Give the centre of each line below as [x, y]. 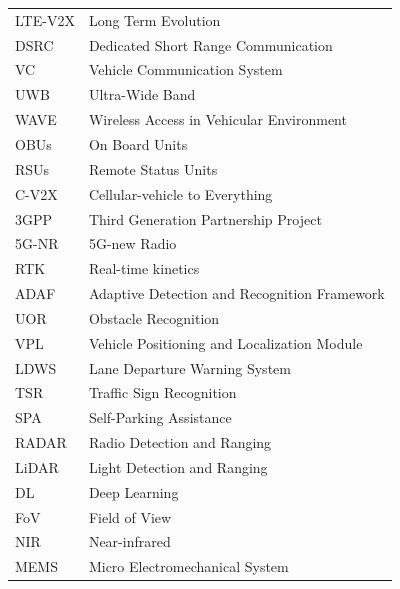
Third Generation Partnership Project [205, 218]
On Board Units [138, 143]
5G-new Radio [132, 243]
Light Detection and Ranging [178, 466]
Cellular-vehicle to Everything [180, 193]
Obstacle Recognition [154, 317]
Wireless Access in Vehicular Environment [217, 119]
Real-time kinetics [144, 268]
